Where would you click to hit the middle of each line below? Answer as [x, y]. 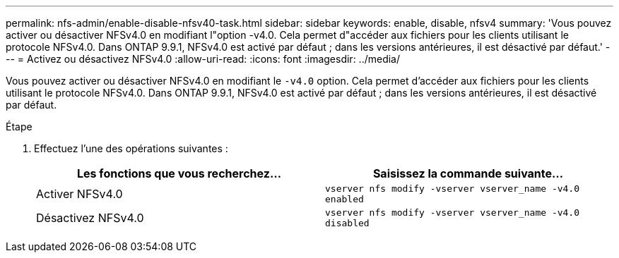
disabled [347, 223]
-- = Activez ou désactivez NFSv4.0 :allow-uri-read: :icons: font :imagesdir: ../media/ [203, 59]
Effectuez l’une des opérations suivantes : [131, 148]
